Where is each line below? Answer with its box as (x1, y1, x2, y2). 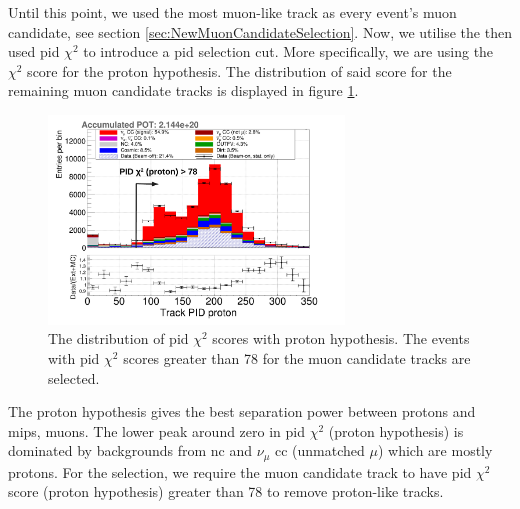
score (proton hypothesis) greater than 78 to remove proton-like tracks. (8, 481, 444, 502)
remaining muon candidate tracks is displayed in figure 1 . (8, 80, 359, 101)
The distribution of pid (48, 328, 189, 349)
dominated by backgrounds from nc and (8, 440, 253, 461)
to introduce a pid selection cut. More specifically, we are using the (83, 41, 494, 62)
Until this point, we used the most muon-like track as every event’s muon (8, 2, 457, 22)
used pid (8, 41, 60, 62)
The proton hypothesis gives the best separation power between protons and (8, 401, 476, 422)
